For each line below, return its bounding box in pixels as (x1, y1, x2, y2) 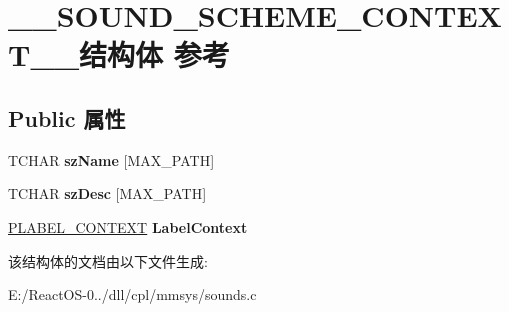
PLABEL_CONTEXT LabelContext (8, 216, 248, 237)
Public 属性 (8, 102, 126, 133)
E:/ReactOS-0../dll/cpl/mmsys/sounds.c (8, 284, 257, 305)
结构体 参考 (79, 34, 230, 75)
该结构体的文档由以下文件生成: (8, 250, 208, 271)
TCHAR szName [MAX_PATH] (8, 149, 215, 170)
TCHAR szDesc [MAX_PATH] (8, 183, 207, 204)
